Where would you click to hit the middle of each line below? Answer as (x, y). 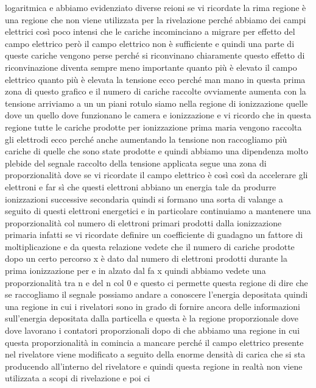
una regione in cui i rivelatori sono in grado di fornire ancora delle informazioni (153, 306)
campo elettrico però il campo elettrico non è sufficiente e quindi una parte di (150, 43)
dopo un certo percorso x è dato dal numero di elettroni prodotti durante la (146, 258)
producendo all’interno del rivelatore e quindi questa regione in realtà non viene (154, 366)
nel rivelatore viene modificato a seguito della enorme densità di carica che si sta (155, 354)
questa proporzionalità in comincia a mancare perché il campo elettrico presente (154, 342)
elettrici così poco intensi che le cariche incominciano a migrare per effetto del (150, 31)
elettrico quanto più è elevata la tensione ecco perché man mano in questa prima (155, 79)
